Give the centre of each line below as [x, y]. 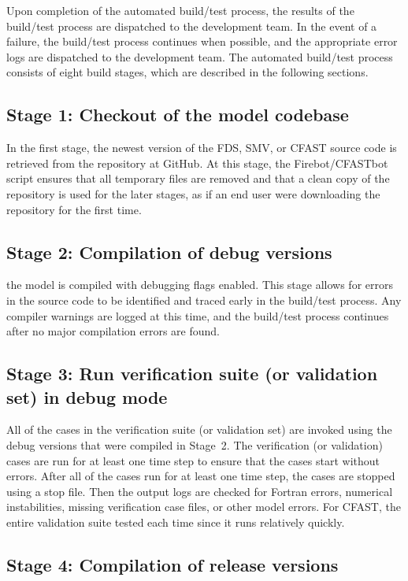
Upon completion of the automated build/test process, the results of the [180, 10]
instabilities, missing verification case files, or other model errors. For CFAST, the [204, 507]
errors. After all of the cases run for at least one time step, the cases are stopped [201, 476]
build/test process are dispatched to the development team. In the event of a [192, 26]
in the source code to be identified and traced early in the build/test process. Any [204, 300]
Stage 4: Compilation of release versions [172, 564]
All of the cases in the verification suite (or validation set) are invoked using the [199, 429]
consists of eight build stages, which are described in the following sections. [187, 72]
